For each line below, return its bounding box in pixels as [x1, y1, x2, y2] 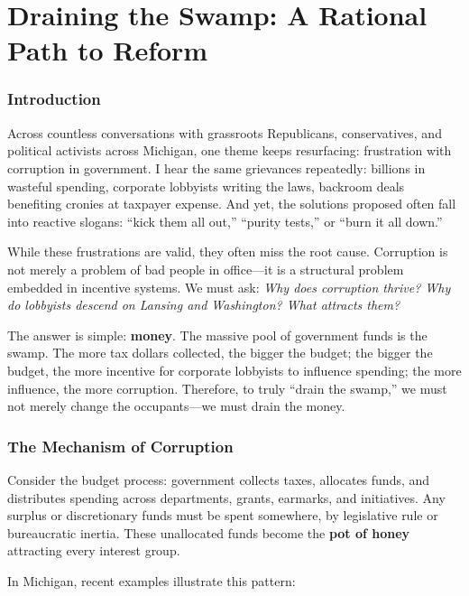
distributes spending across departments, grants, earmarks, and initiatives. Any [7, 488, 446, 507]
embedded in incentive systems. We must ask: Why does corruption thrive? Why [7, 277, 451, 296]
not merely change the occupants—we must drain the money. [7, 396, 345, 415]
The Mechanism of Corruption [7, 434, 234, 457]
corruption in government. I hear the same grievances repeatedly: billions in [7, 158, 426, 177]
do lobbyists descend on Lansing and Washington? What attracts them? [7, 295, 400, 314]
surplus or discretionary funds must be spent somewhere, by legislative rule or [7, 506, 438, 525]
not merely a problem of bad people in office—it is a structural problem [7, 259, 404, 278]
